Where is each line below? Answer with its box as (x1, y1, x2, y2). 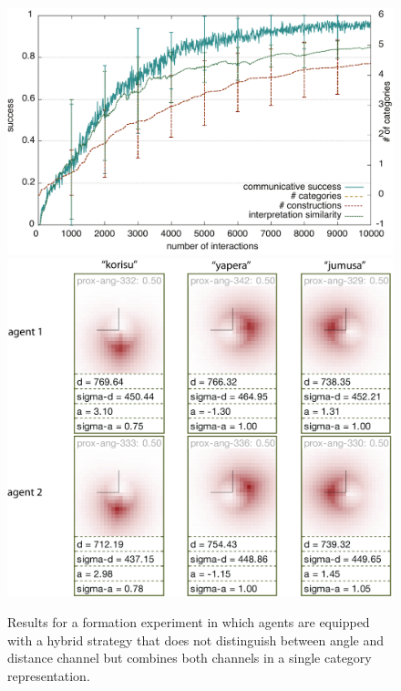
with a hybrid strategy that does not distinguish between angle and (7, 630, 385, 649)
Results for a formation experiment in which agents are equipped (7, 612, 370, 631)
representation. (7, 665, 90, 685)
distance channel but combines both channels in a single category (7, 648, 372, 667)
